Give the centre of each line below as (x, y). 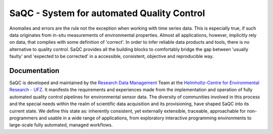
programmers (24, 118)
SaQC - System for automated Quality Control (107, 13)
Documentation (34, 71)
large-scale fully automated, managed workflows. (61, 125)
